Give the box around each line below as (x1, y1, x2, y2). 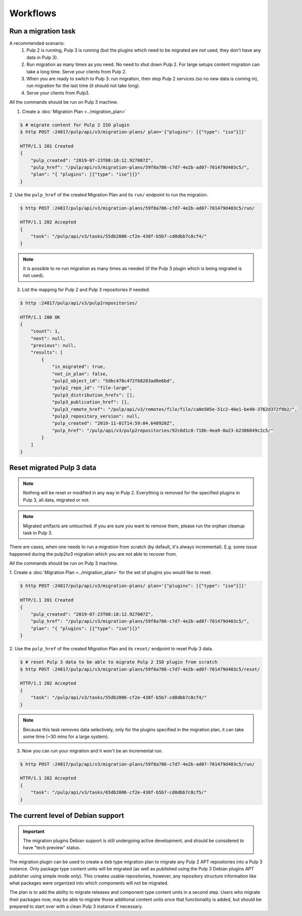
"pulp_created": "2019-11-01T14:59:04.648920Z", (52, 421, 175, 426)
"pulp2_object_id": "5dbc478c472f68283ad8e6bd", (52, 378, 175, 384)
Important (23, 828, 45, 835)
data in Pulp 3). (26, 54, 58, 60)
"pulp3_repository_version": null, (52, 413, 140, 419)
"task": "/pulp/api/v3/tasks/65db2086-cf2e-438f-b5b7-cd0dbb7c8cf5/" (30, 789, 207, 796)
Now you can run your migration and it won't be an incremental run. (22, 747, 163, 754)
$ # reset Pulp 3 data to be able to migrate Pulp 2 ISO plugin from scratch (20, 659, 218, 665)
